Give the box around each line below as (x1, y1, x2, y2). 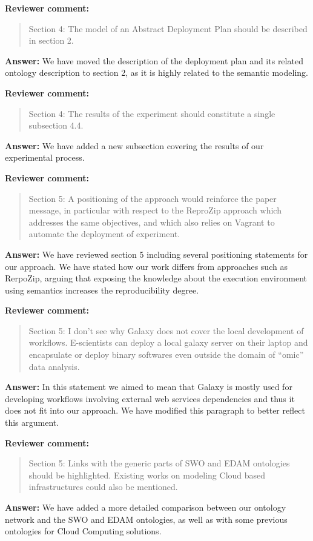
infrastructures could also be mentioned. (28, 480, 178, 493)
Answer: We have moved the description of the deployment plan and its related (5, 54, 303, 67)
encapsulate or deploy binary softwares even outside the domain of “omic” (28, 348, 304, 361)
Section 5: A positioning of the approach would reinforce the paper (28, 192, 277, 204)
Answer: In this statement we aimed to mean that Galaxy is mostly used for (5, 380, 292, 393)
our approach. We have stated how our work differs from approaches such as (5, 260, 288, 272)
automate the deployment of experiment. (28, 227, 180, 240)
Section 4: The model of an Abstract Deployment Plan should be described (28, 22, 308, 35)
